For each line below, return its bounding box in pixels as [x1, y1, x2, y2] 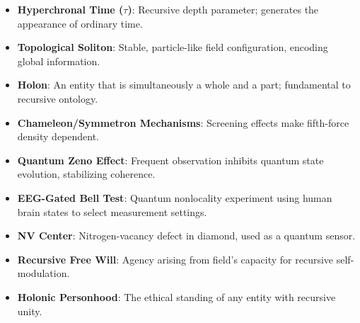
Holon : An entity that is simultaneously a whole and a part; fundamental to [17, 77, 351, 92]
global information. [17, 53, 100, 68]
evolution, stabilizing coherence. [17, 166, 156, 181]
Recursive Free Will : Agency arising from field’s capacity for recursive [17, 251, 334, 266]
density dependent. [17, 129, 100, 144]
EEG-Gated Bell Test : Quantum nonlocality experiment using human [17, 190, 332, 205]
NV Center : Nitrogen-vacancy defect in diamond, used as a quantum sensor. [17, 228, 356, 243]
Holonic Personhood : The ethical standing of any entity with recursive [17, 289, 336, 304]
